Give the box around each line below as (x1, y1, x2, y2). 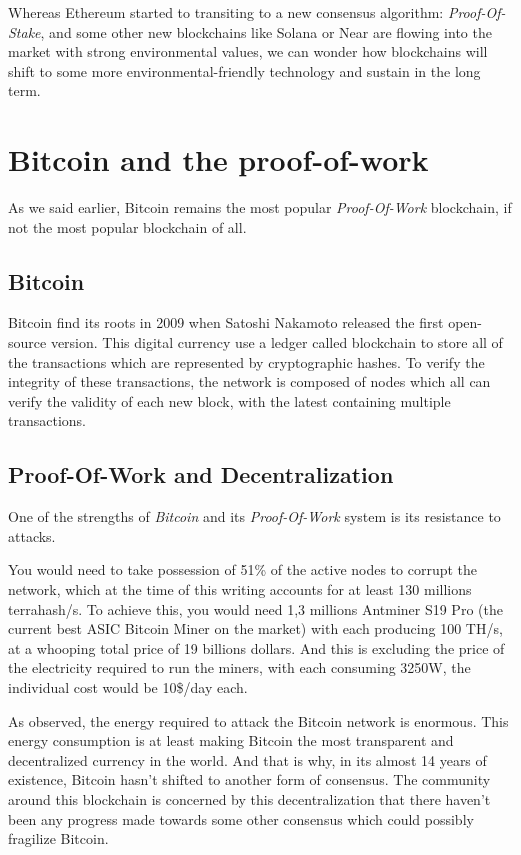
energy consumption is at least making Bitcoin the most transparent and (8, 730, 454, 751)
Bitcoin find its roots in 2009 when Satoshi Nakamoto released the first (8, 312, 444, 333)
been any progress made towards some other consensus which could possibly (8, 808, 474, 829)
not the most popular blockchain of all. (8, 216, 247, 237)
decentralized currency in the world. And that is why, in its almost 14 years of (8, 749, 487, 770)
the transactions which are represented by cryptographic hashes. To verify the (8, 351, 485, 372)
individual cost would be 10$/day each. (8, 677, 248, 697)
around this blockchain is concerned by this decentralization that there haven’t (8, 788, 491, 809)
